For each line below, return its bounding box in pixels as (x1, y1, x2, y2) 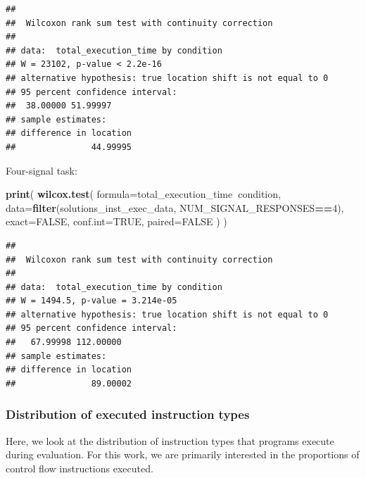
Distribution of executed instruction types (6, 405, 250, 423)
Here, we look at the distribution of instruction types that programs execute (6, 433, 334, 448)
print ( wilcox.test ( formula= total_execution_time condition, (6, 187, 281, 201)
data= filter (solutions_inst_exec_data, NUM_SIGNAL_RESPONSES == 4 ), (6, 200, 344, 215)
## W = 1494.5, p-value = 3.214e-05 (6, 296, 177, 306)
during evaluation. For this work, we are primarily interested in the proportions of (6, 447, 360, 462)
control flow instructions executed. (6, 460, 153, 475)
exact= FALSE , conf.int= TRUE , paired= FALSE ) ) (6, 214, 227, 229)
